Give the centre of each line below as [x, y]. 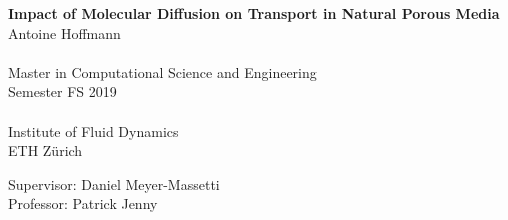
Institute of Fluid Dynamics [93, 130]
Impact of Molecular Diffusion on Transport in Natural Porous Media [254, 13]
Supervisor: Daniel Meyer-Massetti [114, 183]
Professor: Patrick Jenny [83, 203]
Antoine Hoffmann [64, 32]
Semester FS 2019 [62, 91]
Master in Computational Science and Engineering [162, 71]
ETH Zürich [45, 150]
